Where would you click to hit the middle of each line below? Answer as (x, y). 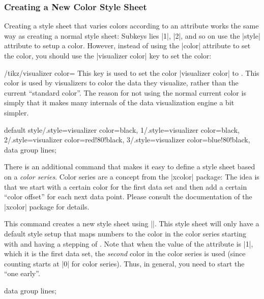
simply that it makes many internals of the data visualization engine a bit (119, 102)
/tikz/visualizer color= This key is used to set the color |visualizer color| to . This (132, 72)
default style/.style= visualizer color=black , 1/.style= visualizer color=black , (122, 129)
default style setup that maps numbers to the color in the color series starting (125, 233)
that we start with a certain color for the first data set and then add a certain (126, 186)
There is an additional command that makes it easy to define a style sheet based (130, 167)
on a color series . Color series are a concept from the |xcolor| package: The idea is (132, 176)
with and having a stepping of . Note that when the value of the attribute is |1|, (129, 243)
